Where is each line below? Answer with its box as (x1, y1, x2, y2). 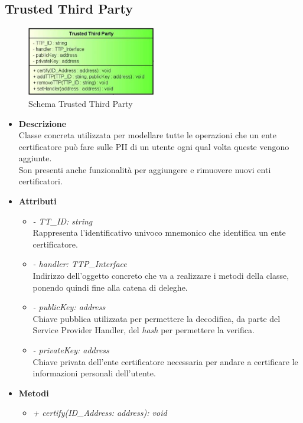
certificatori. (18, 175, 63, 187)
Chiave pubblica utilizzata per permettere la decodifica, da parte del (32, 312, 281, 324)
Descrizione (18, 117, 67, 129)
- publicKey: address (32, 301, 106, 313)
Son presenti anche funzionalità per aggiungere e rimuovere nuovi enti (18, 163, 271, 175)
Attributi (18, 195, 57, 207)
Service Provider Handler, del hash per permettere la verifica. (32, 324, 255, 336)
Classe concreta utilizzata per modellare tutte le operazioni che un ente (18, 129, 277, 141)
